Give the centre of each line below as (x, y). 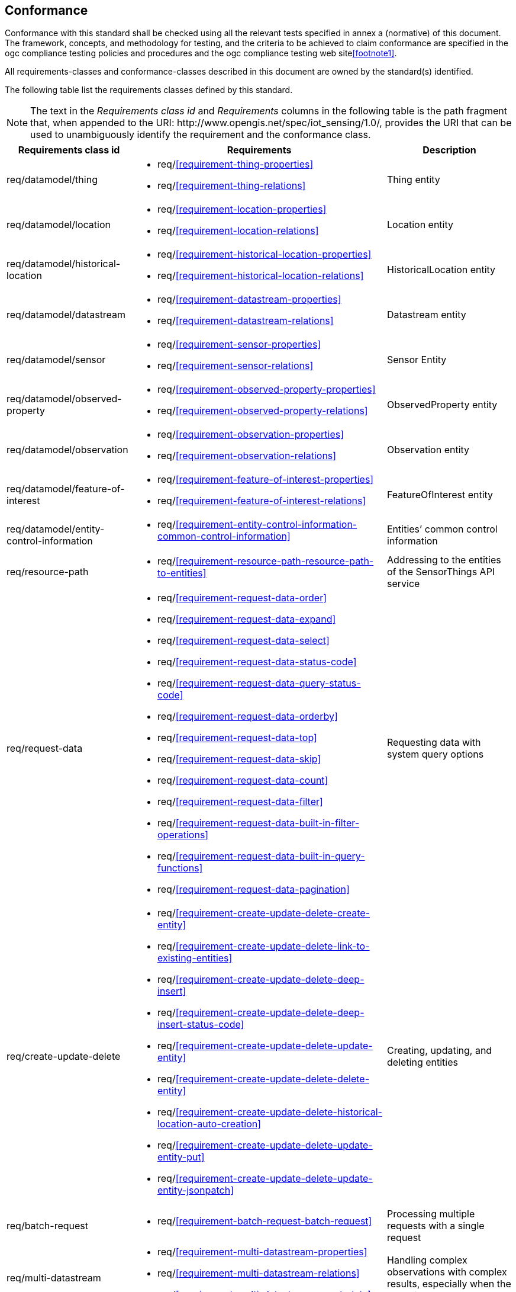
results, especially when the (449, 1284)
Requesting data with (434, 743)
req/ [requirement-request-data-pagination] (254, 889)
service (404, 584)
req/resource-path (48, 572)
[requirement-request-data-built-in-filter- (267, 823)
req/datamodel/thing (52, 180)
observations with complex (447, 1272)
